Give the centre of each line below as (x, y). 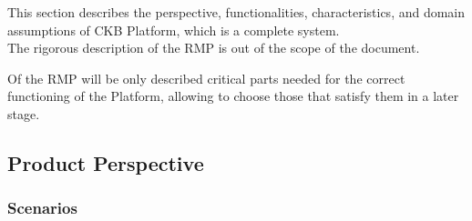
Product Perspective (106, 162)
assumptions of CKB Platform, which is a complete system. (174, 30)
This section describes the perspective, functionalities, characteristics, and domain (236, 12)
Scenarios (42, 208)
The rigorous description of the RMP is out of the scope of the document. (214, 48)
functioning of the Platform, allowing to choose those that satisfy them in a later (233, 96)
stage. (24, 113)
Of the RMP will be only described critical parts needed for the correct (206, 78)
